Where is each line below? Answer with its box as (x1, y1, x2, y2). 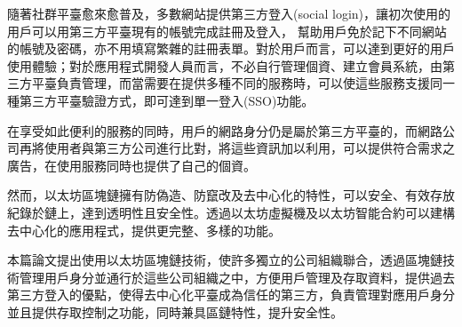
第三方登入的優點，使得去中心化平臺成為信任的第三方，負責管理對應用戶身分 (7, 285, 455, 304)
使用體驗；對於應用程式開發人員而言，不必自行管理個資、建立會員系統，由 (7, 56, 442, 75)
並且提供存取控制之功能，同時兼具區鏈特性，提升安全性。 (7, 302, 343, 321)
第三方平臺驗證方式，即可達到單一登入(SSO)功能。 (19, 91, 315, 109)
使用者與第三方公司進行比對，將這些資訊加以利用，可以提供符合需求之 (44, 139, 455, 157)
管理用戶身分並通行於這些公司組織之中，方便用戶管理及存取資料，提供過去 (19, 267, 455, 286)
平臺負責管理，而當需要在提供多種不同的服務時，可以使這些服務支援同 (31, 74, 442, 92)
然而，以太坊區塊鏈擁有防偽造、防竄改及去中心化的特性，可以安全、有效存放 (7, 186, 455, 204)
